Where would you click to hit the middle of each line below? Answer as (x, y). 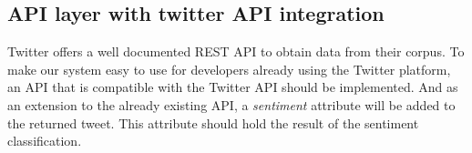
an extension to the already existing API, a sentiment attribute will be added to (231, 104)
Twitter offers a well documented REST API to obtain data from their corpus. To (236, 51)
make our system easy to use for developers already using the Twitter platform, (229, 69)
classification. (45, 141)
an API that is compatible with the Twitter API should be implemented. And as (233, 87)
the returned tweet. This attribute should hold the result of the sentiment (213, 122)
